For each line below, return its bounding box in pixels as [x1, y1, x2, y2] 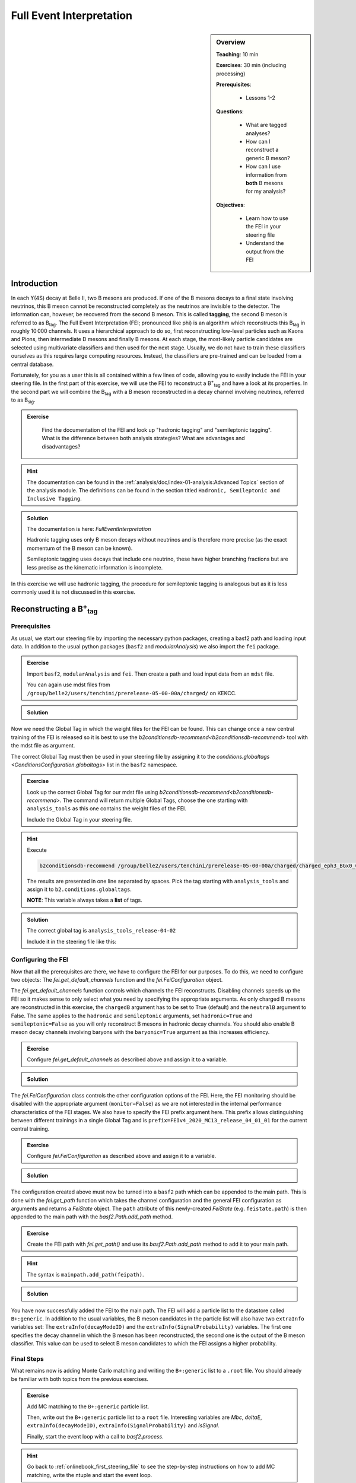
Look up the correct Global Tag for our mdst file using [27, 788, 158, 795]
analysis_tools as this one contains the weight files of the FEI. [27, 805, 187, 812]
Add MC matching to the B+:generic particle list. [27, 1403, 150, 1410]
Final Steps [11, 1354, 44, 1363]
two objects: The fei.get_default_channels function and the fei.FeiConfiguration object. [11, 976, 223, 984]
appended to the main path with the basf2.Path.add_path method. [11, 1213, 173, 1220]
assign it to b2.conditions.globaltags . [27, 886, 132, 893]
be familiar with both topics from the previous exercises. [11, 1375, 148, 1382]
